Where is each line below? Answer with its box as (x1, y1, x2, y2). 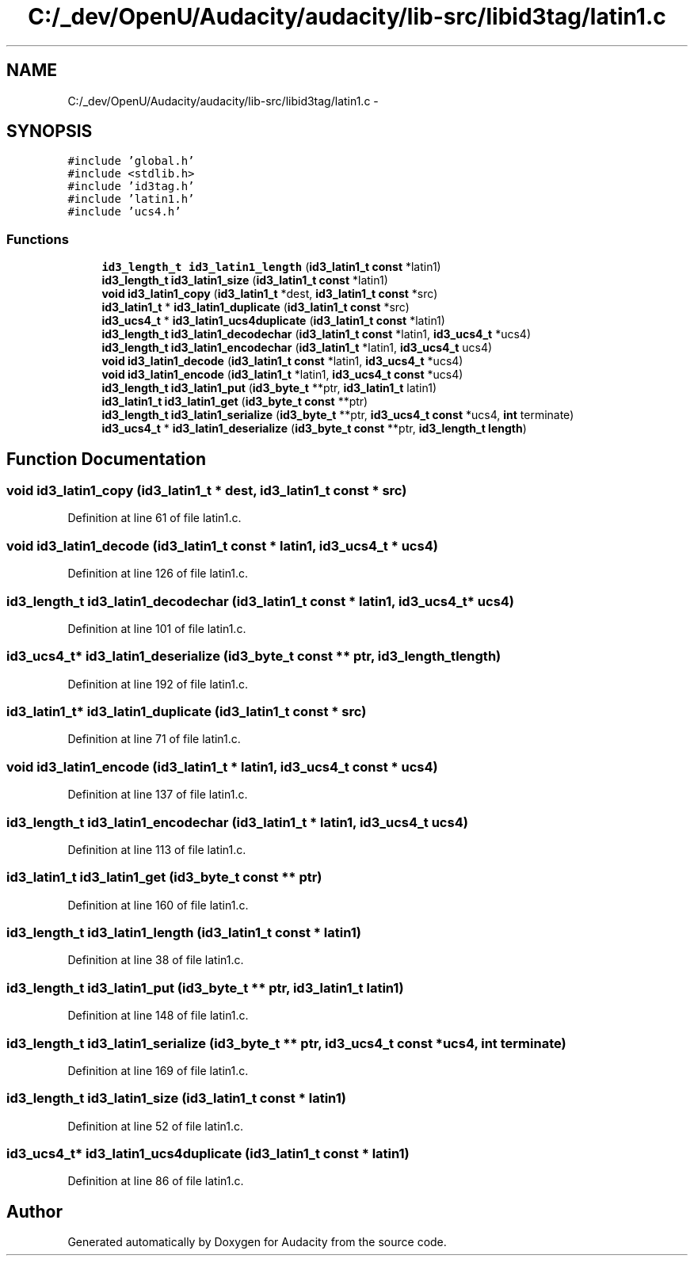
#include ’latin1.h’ (67, 193, 195, 206)
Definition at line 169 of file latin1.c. (67, 1063, 249, 1077)
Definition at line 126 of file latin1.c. (67, 566, 249, 581)
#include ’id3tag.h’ (67, 180, 195, 193)
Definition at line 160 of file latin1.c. (67, 898, 249, 912)
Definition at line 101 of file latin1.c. (67, 621, 246, 635)
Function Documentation (6, 448, 206, 469)
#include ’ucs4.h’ (67, 205, 181, 219)
